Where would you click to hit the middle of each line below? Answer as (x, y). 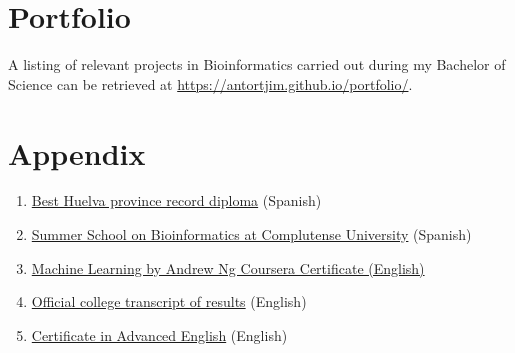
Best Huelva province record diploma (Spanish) (176, 200)
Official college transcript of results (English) (169, 301)
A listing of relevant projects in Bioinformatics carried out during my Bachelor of (257, 64)
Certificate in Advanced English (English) (159, 334)
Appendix (77, 152)
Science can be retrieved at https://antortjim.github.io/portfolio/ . (210, 83)
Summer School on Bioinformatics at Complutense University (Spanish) (251, 234)
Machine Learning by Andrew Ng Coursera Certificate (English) (228, 267)
